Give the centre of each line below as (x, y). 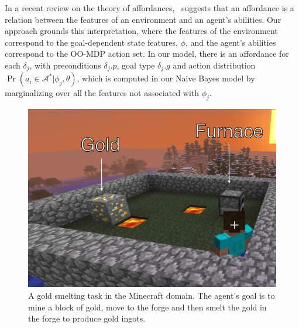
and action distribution (214, 65)
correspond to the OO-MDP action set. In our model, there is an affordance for (147, 54)
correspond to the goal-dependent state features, (91, 42)
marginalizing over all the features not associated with (102, 93)
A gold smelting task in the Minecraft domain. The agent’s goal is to (152, 295)
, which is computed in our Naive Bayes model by (166, 78)
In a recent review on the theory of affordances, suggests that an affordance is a (149, 8)
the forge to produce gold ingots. (87, 318)
